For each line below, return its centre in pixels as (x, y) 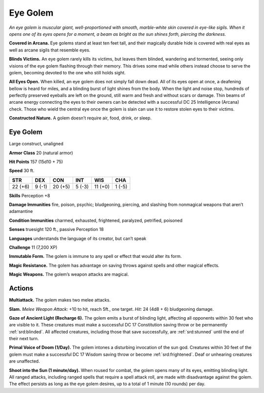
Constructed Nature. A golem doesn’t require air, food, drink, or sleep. (80, 118)
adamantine (21, 211)
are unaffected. (24, 361)
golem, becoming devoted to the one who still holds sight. (67, 72)
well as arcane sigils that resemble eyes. (50, 50)
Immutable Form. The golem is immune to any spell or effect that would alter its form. (95, 256)
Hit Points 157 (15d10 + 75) (36, 162)
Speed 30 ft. (22, 171)
